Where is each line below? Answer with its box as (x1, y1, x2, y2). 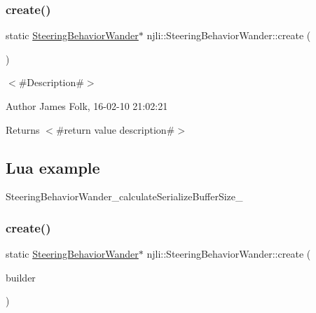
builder (6, 270, 36, 284)
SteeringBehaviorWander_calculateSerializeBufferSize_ (6, 189, 243, 204)
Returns (6, 122, 40, 137)
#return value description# (55, 122, 175, 137)
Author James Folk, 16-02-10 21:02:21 (6, 99, 168, 113)
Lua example (6, 156, 100, 178)
